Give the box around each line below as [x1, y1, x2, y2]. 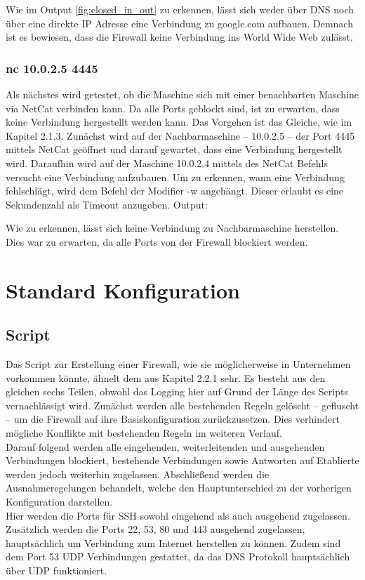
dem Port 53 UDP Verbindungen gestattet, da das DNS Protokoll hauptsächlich [6, 549, 350, 564]
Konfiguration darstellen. [6, 494, 113, 509]
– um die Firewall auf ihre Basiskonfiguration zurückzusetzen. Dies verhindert [6, 411, 340, 426]
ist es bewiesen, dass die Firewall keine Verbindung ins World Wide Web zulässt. [6, 29, 353, 44]
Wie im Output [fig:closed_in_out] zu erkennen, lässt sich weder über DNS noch [6, 2, 354, 16]
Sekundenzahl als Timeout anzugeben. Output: [6, 197, 208, 211]
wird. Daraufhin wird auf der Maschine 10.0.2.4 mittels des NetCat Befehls [6, 155, 328, 170]
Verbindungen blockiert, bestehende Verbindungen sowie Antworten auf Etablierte [6, 453, 359, 468]
